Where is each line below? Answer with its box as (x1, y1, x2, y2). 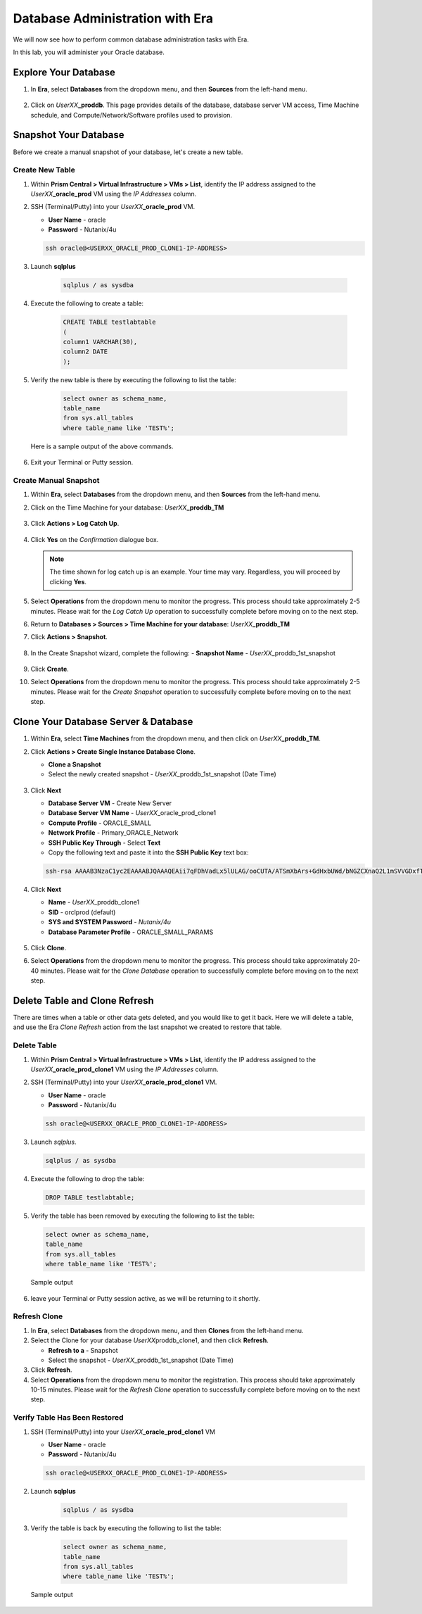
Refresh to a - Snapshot (48, 1346, 119, 1354)
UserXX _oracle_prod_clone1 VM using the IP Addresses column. (30, 1065, 219, 1073)
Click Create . (30, 665, 70, 674)
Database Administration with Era (13, 11, 214, 26)
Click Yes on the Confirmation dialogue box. (30, 535, 159, 543)
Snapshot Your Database (13, 129, 124, 141)
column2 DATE (63, 348, 108, 355)
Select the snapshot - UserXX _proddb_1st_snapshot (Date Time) (48, 1356, 234, 1364)
